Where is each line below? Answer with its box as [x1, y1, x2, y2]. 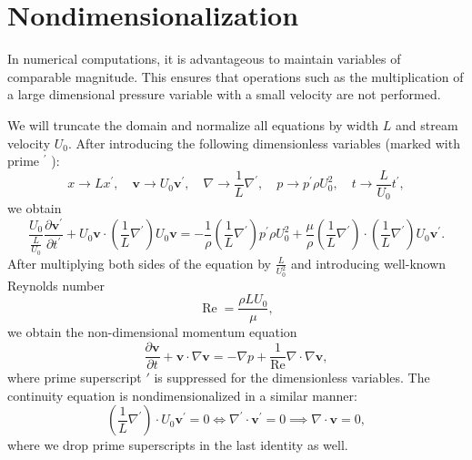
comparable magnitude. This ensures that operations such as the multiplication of [7, 66, 464, 86]
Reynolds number [7, 275, 105, 294]
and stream [396, 115, 458, 134]
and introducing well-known [291, 253, 447, 272]
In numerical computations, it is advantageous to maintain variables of [7, 49, 401, 68]
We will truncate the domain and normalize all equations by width [7, 115, 379, 134]
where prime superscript [7, 368, 142, 387]
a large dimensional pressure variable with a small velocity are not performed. [7, 85, 441, 104]
